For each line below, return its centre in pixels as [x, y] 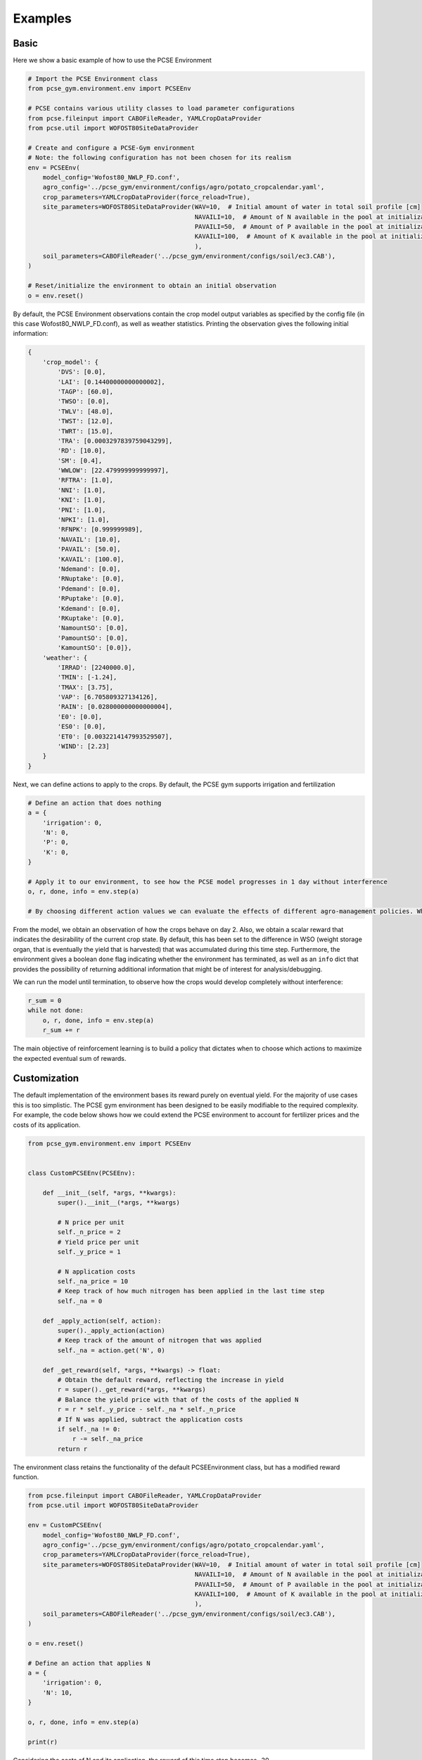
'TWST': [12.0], [85, 421]
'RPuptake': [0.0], [91, 599]
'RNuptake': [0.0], [91, 579]
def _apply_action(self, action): [102, 1321]
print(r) [43, 1742]
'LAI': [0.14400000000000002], [111, 382]
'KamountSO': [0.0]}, [95, 648]
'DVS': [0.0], [82, 372]
